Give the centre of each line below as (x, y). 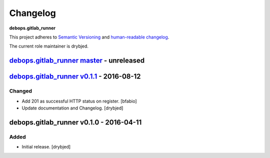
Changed (21, 91)
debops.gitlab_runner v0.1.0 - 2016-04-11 (75, 122)
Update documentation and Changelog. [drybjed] (72, 108)
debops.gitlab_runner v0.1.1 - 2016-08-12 (75, 77)
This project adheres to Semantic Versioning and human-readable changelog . (89, 37)
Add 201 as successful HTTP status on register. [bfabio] (79, 101)
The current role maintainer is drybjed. (49, 46)
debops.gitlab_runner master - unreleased (77, 61)
